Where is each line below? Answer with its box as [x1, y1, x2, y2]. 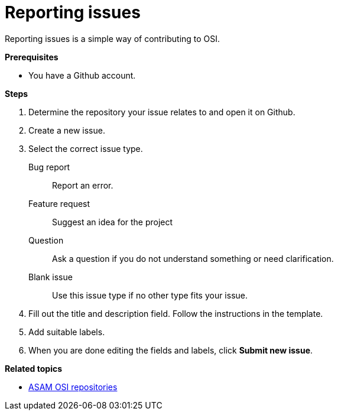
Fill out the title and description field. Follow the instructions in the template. [28, 308, 323, 319]
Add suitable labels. [28, 326, 105, 337]
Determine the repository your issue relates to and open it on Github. [28, 106, 295, 117]
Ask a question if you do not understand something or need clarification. [52, 253, 334, 264]
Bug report [28, 161, 70, 172]
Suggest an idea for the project [52, 216, 173, 227]
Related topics [5, 363, 63, 374]
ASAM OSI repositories [28, 381, 118, 392]
